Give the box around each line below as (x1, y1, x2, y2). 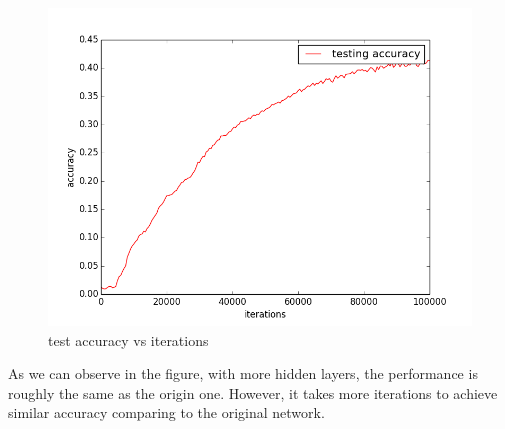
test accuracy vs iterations (48, 329, 209, 350)
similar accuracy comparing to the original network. (8, 402, 325, 423)
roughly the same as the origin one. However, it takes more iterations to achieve (8, 382, 498, 403)
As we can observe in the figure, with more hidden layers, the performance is (8, 363, 478, 384)
